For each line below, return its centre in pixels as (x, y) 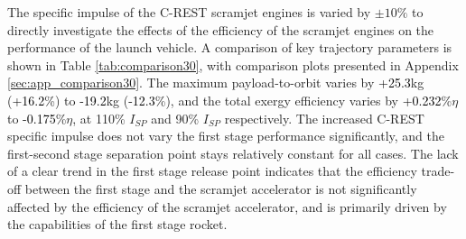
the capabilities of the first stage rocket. (117, 224)
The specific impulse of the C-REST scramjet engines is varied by (189, 12)
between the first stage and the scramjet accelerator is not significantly (221, 188)
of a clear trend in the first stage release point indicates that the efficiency (212, 171)
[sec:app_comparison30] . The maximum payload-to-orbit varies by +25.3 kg (216, 83)
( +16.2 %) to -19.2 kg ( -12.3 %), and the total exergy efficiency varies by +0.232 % (230, 100)
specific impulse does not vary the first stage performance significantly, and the (226, 136)
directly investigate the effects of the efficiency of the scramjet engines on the (221, 29)
